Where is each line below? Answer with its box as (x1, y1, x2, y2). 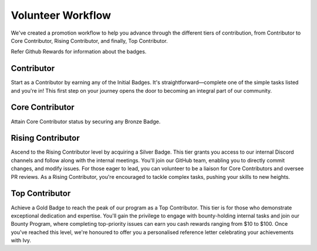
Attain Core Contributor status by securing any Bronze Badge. (11, 118, 161, 125)
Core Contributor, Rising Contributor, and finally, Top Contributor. (11, 37, 168, 44)
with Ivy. (11, 237, 32, 244)
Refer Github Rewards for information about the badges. (11, 48, 147, 55)
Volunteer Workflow (11, 9, 112, 22)
